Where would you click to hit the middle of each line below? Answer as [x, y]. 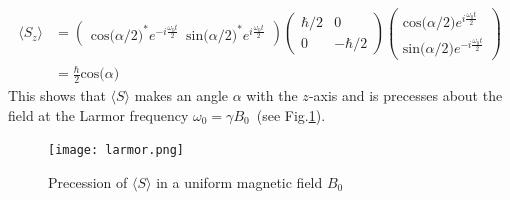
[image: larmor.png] [116, 150]
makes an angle [181, 95]
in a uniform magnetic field [239, 182]
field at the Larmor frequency [98, 114]
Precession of [88, 182]
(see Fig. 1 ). [291, 114]
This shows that [57, 95]
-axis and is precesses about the [405, 95]
